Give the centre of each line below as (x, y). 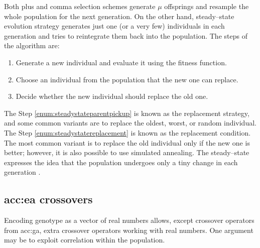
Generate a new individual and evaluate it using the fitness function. (121, 62)
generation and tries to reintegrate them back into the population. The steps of (126, 35)
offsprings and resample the (207, 6)
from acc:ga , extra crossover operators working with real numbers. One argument (129, 230)
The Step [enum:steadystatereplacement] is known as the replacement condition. (127, 132)
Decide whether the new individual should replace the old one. (112, 96)
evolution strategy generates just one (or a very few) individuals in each (114, 26)
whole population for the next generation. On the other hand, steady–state (119, 16)
